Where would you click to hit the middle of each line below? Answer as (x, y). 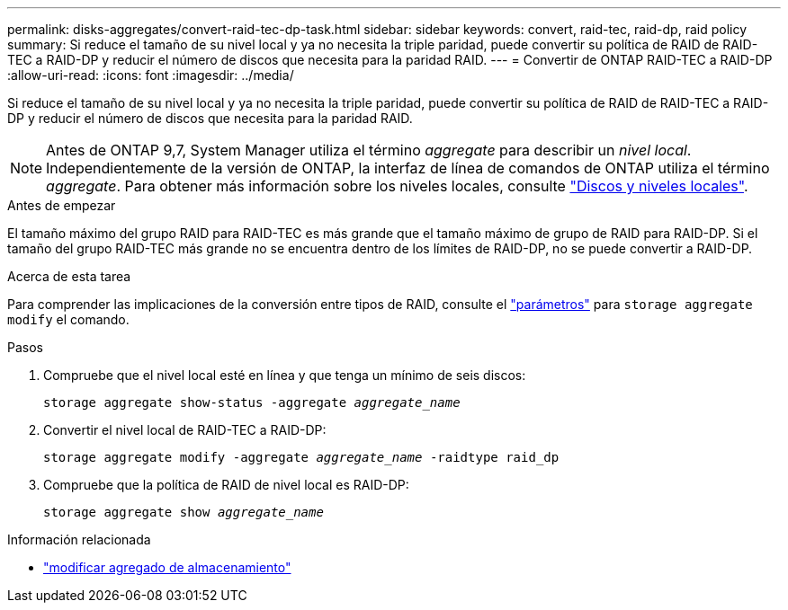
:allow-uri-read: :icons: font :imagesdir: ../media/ (151, 75)
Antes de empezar (62, 205)
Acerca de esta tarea (69, 276)
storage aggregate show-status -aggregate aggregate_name (252, 402)
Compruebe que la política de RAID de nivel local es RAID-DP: (226, 485)
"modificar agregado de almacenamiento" (167, 567)
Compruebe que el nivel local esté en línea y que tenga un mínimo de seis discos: (285, 375)
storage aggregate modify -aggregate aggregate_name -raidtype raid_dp (301, 457)
